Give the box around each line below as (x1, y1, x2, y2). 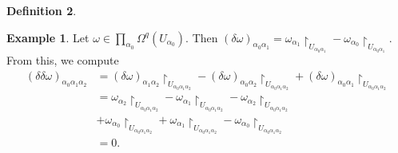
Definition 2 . (6, 2, 77, 18)
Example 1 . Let (6, 29, 90, 45)
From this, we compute (6, 52, 119, 69)
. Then (185, 29, 218, 45)
